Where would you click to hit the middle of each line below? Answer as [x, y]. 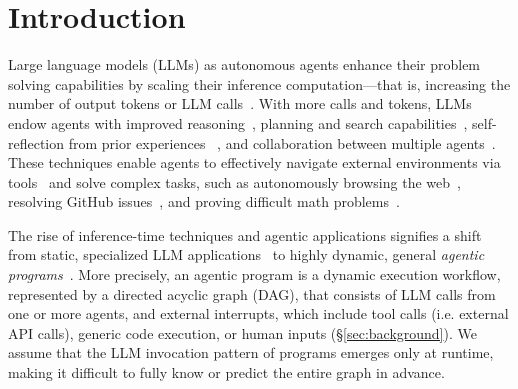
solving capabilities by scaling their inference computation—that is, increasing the [259, 83]
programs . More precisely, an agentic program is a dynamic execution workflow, [254, 274]
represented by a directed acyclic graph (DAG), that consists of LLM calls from [252, 293]
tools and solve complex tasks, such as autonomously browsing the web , [234, 181]
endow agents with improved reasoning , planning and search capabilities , [238, 122]
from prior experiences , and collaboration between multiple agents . [282, 142]
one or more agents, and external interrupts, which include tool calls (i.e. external [258, 313]
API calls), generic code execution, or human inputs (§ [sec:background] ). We [242, 332]
